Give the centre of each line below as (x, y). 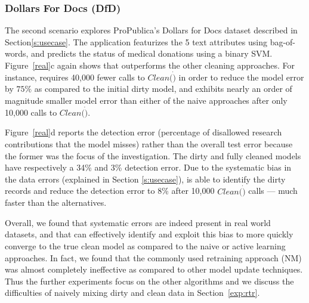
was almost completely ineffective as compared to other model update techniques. (154, 269)
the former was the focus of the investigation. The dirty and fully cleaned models (153, 155)
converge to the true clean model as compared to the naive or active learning (145, 245)
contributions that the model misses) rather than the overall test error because (149, 144)
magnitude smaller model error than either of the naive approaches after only (146, 100)
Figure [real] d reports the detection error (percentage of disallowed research (143, 132)
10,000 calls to (31, 112)
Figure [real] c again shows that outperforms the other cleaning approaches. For (150, 65)
